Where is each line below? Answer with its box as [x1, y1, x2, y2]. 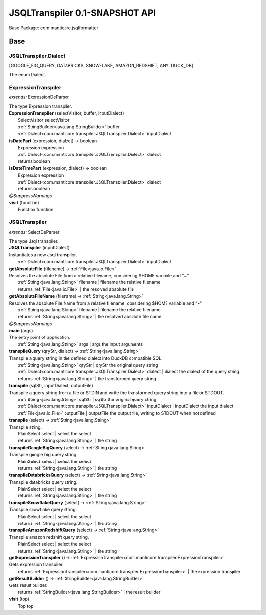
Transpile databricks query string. [9, 479, 78, 485]
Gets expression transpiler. [9, 561, 64, 568]
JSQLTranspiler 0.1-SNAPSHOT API [9, 7, 156, 18]
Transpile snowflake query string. [9, 507, 77, 513]
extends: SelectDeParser [9, 229, 60, 235]
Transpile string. [9, 424, 42, 430]
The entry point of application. [9, 335, 71, 340]
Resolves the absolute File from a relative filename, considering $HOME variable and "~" [9, 272, 189, 278]
